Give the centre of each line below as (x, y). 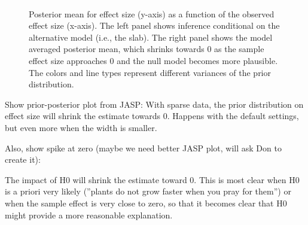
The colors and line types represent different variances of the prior (150, 72)
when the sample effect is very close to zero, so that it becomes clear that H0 (146, 203)
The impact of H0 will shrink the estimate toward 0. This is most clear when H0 (152, 179)
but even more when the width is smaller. (81, 127)
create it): (23, 159)
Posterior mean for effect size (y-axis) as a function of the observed (152, 13)
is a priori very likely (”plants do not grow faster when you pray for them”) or (148, 191)
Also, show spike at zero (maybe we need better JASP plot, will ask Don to (143, 148)
